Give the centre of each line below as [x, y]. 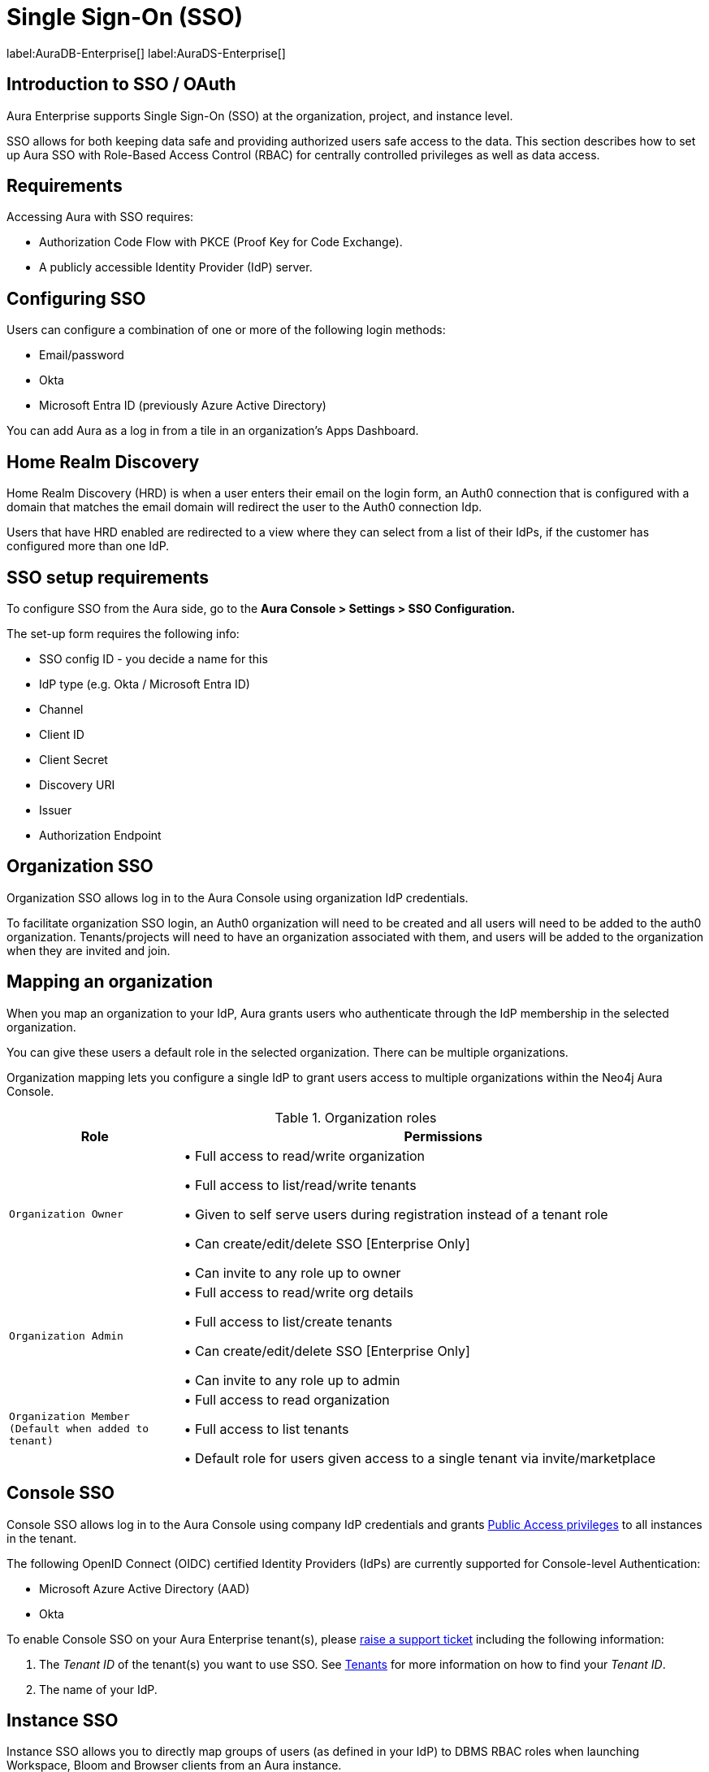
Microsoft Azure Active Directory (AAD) [145, 1588]
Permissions [443, 1136]
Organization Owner [66, 1214]
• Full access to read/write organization [305, 1155]
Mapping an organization [110, 982]
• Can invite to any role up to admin [292, 1380]
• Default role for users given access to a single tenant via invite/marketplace [420, 1458]
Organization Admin [66, 1336]
